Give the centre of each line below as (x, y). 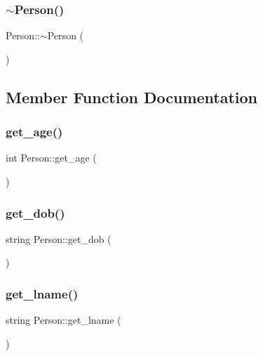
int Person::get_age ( (51, 158)
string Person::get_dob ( (59, 238)
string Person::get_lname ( (63, 320)
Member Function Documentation (132, 97)
